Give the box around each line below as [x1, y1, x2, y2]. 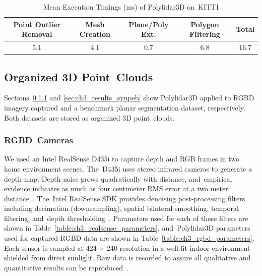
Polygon [190, 19, 219, 29]
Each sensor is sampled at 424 [4, 242, 97, 253]
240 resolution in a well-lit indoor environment [106, 242, 250, 253]
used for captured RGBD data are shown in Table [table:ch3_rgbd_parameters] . [4, 233, 254, 243]
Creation [79, 29, 110, 39]
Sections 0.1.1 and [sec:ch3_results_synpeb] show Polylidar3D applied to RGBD [4, 92, 254, 103]
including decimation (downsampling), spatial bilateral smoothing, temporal [4, 203, 239, 213]
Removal [22, 29, 52, 39]
